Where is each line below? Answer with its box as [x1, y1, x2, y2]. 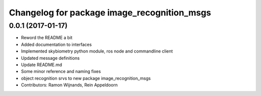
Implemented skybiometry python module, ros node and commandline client [21, 48, 173, 54]
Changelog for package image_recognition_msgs [9, 7, 211, 18]
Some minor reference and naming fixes [21, 69, 101, 74]
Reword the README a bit [21, 35, 72, 41]
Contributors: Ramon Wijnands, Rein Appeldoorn [21, 82, 118, 88]
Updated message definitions [21, 55, 80, 61]
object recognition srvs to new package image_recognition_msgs [21, 75, 151, 81]
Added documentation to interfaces [21, 41, 92, 47]
